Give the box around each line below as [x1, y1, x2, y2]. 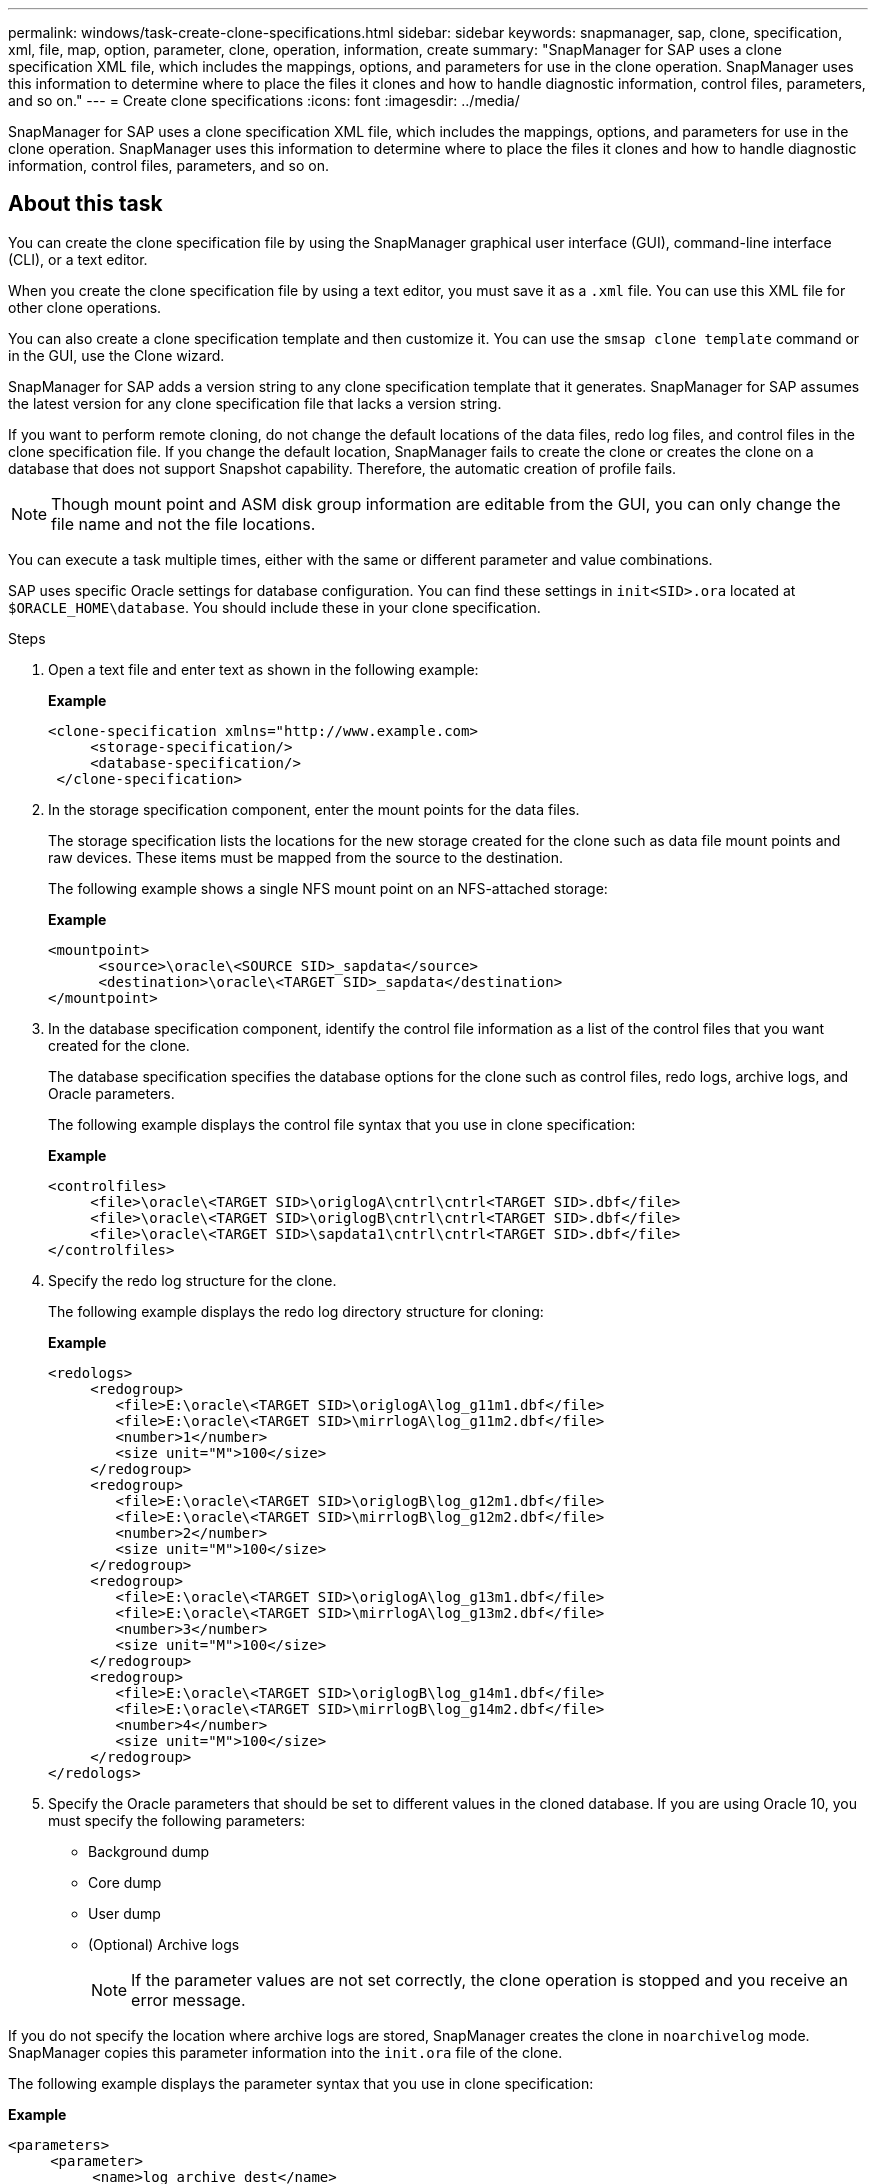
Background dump [88, 1842, 210, 1860]
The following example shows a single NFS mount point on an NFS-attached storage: [48, 879, 608, 897]
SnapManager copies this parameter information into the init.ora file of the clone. [8, 2043, 563, 2061]
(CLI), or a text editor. [8, 250, 148, 268]
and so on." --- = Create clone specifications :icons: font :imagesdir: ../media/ [8, 92, 520, 109]
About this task [8, 191, 163, 217]
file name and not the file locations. [51, 513, 316, 534]
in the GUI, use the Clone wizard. [8, 346, 225, 364]
